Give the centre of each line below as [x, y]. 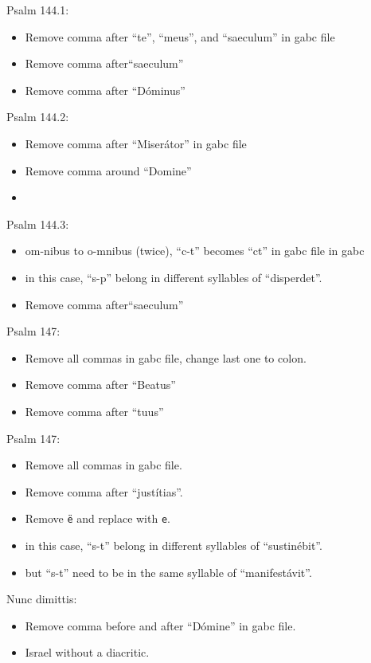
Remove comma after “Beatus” [100, 384]
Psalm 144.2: [38, 117]
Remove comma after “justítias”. [104, 491]
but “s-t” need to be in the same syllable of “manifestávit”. [168, 572]
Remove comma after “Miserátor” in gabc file [136, 143]
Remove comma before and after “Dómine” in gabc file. [160, 625]
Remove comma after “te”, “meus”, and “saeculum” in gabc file [180, 36]
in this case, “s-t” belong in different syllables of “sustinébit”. [174, 545]
